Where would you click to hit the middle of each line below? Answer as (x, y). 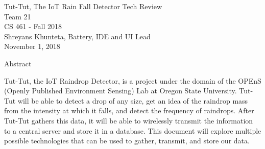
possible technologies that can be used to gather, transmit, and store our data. (127, 141)
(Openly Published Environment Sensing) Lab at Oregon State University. (121, 91)
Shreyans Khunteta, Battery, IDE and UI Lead (77, 36)
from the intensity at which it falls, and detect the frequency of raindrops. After (129, 110)
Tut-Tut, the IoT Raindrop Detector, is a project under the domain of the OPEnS (133, 80)
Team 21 (18, 16)
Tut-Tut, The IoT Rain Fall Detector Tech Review (83, 6)
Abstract (18, 63)
